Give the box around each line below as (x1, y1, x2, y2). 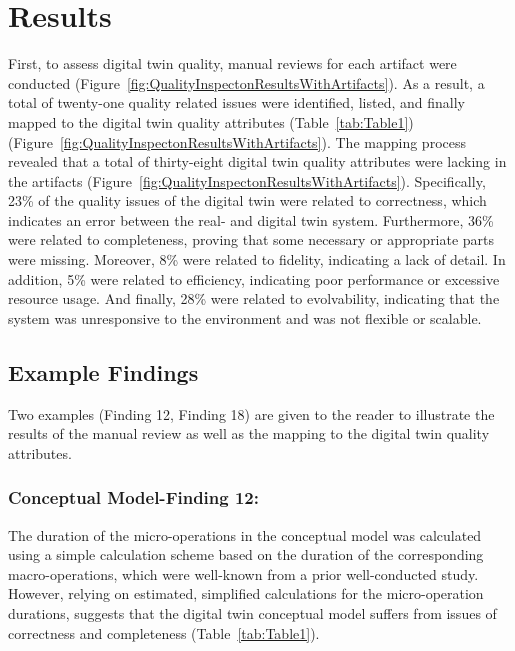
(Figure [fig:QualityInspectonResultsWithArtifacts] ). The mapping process (8, 131, 466, 152)
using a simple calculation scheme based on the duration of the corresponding (8, 544, 484, 565)
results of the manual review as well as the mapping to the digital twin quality (8, 423, 490, 444)
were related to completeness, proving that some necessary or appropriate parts (8, 229, 495, 250)
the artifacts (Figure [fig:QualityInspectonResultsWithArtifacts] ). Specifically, (8, 170, 486, 191)
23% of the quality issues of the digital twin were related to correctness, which (8, 190, 487, 211)
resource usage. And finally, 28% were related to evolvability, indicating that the (8, 288, 500, 309)
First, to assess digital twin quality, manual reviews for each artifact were (8, 53, 457, 74)
